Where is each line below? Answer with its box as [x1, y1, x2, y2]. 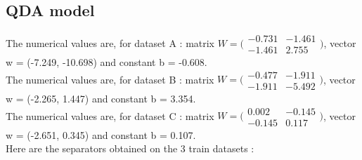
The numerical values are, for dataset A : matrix [6, 35, 215, 50]
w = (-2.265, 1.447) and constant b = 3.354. [6, 91, 196, 105]
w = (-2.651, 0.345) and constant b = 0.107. [6, 127, 196, 142]
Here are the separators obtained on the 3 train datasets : [6, 141, 254, 156]
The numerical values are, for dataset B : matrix [6, 72, 214, 86]
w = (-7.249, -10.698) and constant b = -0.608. [6, 55, 207, 69]
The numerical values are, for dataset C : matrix [6, 108, 214, 123]
